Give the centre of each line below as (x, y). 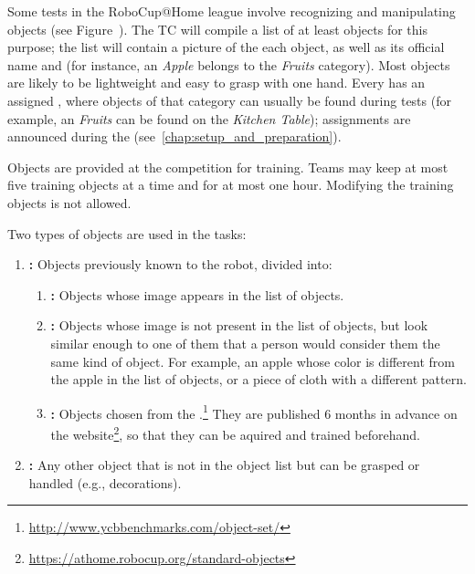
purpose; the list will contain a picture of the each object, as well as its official (226, 47)
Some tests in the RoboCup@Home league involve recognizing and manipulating (232, 11)
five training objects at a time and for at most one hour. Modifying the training (231, 185)
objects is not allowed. (69, 202)
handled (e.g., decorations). (105, 482)
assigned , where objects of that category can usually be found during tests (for (229, 100)
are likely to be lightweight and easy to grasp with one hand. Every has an (216, 83)
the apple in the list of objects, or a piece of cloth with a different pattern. (259, 379)
